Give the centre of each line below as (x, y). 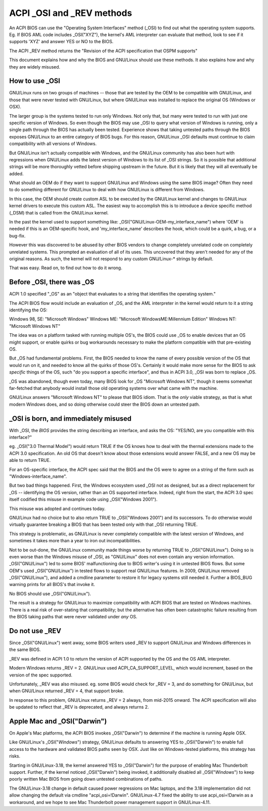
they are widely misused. (35, 67)
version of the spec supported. (41, 675)
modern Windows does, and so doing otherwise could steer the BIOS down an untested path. (105, 404)
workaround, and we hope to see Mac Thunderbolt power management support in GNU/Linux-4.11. (110, 802)
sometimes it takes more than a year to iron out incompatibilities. (75, 541)
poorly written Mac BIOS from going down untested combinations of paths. (86, 779)
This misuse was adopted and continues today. (57, 509)
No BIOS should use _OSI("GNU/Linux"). (50, 593)
